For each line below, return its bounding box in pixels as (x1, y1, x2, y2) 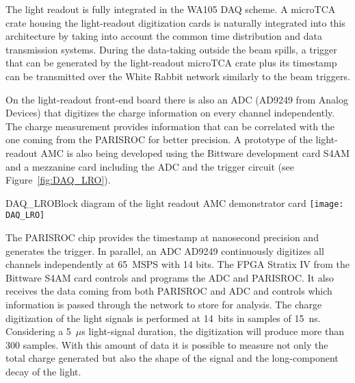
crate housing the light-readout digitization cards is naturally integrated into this (5, 15, 345, 29)
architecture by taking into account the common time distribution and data (5, 29, 322, 43)
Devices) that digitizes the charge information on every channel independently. (5, 106, 335, 120)
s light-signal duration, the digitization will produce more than (81, 324, 345, 338)
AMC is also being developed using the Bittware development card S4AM (40, 145, 350, 160)
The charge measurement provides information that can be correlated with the (5, 119, 335, 133)
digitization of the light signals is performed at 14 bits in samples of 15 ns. (5, 310, 321, 325)
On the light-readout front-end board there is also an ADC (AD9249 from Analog (5, 92, 348, 106)
